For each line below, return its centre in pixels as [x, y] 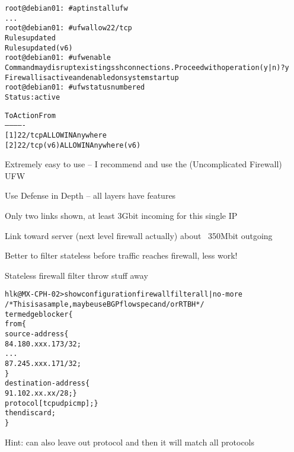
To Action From [30, 115]
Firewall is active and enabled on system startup [92, 77]
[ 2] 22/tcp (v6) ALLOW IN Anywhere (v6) [73, 145]
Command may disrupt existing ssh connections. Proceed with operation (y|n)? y [147, 67]
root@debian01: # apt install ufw [66, 8]
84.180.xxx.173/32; [43, 344]
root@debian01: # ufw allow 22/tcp [68, 28]
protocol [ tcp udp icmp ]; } [52, 403]
